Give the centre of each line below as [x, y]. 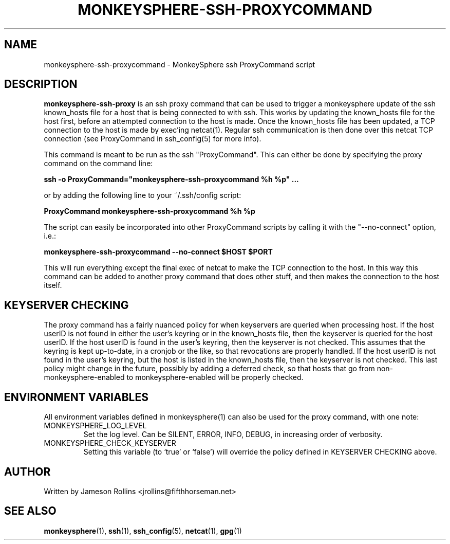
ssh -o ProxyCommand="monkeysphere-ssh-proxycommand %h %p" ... [171, 179]
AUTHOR [27, 472]
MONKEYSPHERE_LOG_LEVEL [95, 426]
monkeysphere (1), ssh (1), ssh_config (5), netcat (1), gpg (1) [143, 531]
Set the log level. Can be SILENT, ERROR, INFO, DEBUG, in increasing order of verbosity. [233, 434]
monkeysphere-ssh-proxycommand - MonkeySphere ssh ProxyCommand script [180, 64]
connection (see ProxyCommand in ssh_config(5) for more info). [153, 139]
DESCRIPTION [41, 84]
